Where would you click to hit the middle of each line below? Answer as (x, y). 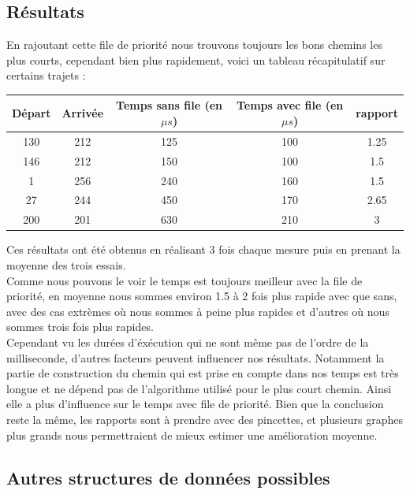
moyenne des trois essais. (66, 264)
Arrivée (83, 113)
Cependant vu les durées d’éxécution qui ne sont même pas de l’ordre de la (188, 342)
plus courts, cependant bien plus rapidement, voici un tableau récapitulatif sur (196, 59)
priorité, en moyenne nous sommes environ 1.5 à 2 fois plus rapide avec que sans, (202, 296)
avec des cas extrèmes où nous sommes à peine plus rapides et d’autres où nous (198, 311)
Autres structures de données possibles (168, 477)
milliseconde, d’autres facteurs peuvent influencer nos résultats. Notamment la (196, 357)
